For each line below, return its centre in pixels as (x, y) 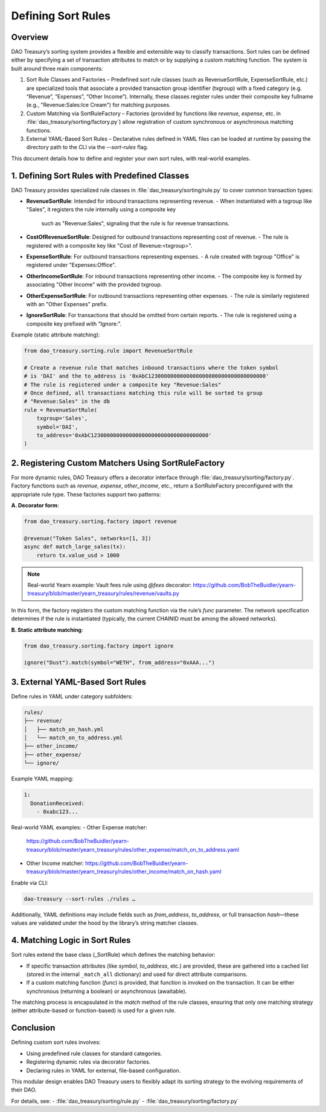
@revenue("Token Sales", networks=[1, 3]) (88, 538)
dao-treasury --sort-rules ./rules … (80, 899)
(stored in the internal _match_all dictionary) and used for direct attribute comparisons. (137, 974)
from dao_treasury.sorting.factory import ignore (99, 646)
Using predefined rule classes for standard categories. (94, 1053)
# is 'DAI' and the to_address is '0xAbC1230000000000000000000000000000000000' (146, 376)
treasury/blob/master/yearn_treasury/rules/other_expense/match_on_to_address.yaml (133, 849)
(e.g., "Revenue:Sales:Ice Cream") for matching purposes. (99, 105)
